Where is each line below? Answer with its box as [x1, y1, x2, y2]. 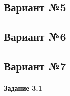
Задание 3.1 [4, 82, 42, 93]
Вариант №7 [4, 58, 66, 73]
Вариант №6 [4, 29, 66, 44]
